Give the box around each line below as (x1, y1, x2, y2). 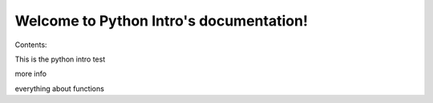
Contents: (14, 40, 47, 50)
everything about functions (14, 84, 104, 93)
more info (14, 69, 47, 79)
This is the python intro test (14, 54, 106, 64)
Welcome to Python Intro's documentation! (14, 12, 309, 30)
